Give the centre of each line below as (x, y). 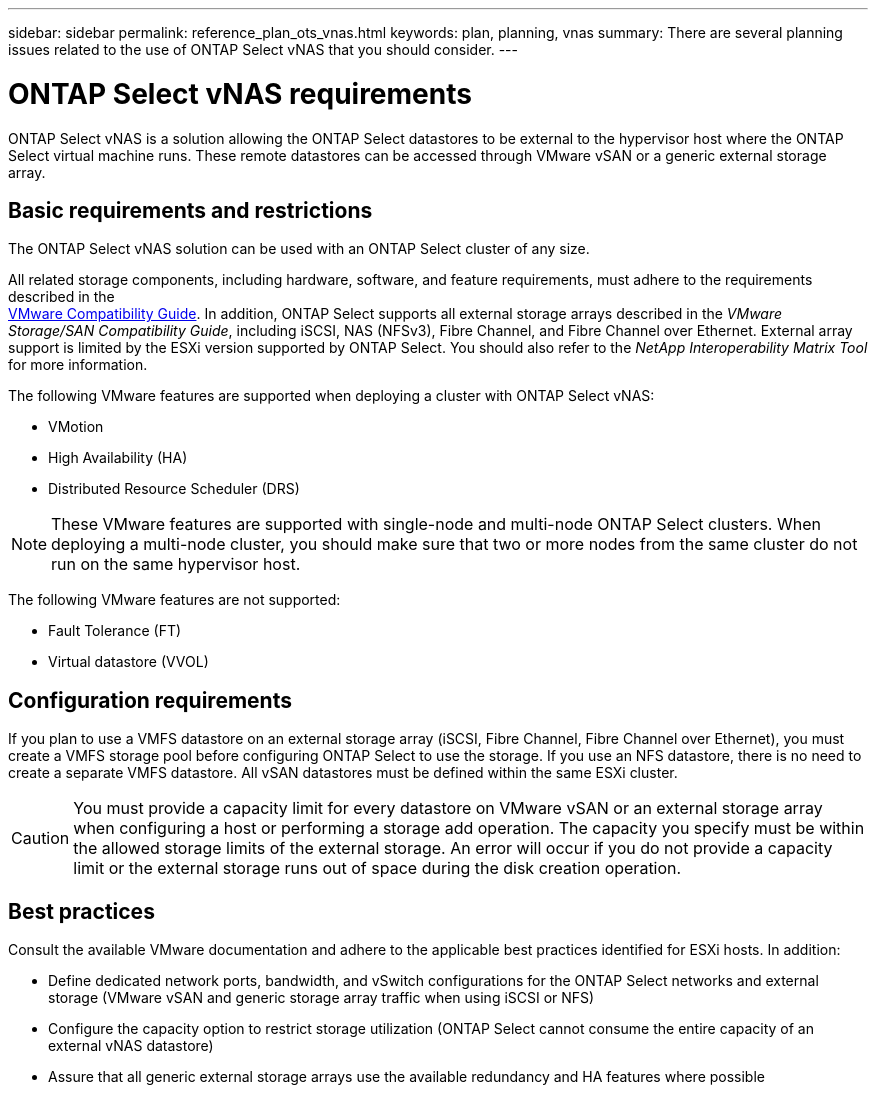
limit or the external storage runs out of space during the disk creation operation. (377, 868)
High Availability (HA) (118, 458)
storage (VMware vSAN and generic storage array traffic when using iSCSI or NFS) (321, 998)
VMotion (76, 427)
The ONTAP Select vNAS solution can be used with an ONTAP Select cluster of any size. (299, 249)
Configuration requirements (150, 700)
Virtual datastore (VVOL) (128, 662)
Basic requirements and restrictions (190, 210)
